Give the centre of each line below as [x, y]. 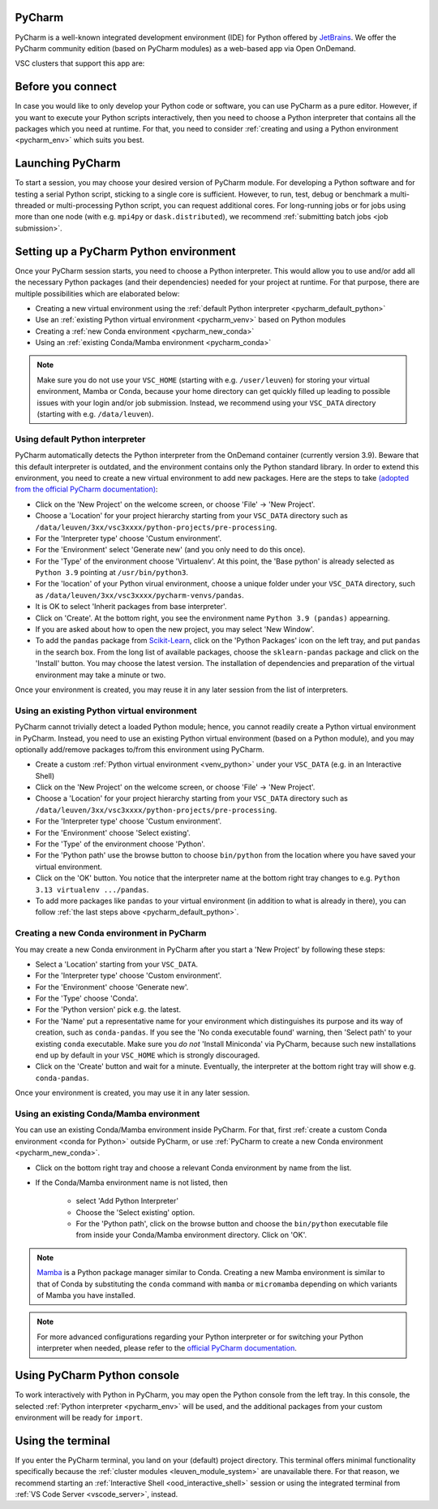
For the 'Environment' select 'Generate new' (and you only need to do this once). [170, 550]
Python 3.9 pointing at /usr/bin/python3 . [112, 573]
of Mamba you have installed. [86, 1295]
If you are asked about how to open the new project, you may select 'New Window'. [175, 629]
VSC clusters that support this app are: [80, 63]
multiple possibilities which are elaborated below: [97, 293]
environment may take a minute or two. [101, 675]
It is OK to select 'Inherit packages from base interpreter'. [131, 607]
